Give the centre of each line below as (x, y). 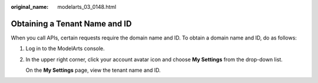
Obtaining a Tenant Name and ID (71, 24)
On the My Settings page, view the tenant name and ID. (93, 70)
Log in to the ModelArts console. (65, 49)
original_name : (30, 7)
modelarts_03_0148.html (87, 7)
